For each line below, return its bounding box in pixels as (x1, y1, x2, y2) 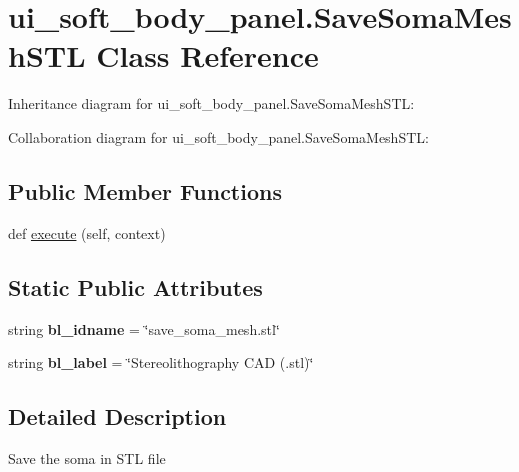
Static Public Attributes (8, 271, 263, 302)
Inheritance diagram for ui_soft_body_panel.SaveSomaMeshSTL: (8, 93, 415, 114)
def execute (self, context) (8, 222, 166, 243)
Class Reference (96, 35, 319, 76)
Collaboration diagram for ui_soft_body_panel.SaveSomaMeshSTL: (8, 126, 429, 147)
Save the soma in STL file (8, 447, 166, 468)
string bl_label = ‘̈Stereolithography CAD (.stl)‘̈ (8, 352, 314, 373)
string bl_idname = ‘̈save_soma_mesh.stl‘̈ (8, 318, 280, 339)
